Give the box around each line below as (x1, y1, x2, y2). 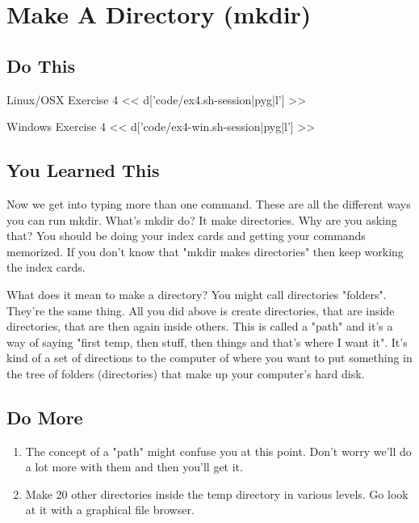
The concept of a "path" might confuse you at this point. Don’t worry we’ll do (25, 442, 412, 459)
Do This (6, 53, 76, 78)
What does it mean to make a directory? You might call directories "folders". (6, 285, 387, 302)
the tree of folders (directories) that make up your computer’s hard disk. (6, 365, 365, 382)
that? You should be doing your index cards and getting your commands (6, 227, 366, 244)
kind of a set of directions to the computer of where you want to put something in (6, 349, 413, 366)
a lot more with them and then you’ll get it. (25, 458, 243, 475)
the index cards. (6, 259, 86, 276)
